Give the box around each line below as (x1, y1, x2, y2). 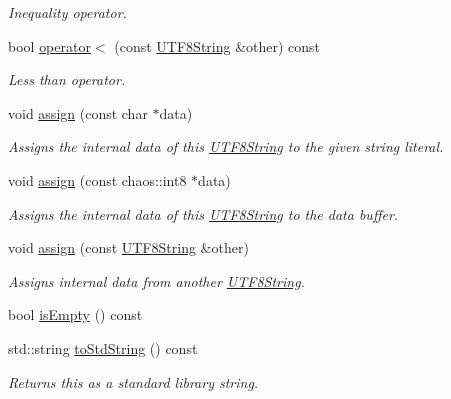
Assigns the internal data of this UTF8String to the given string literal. (8, 136, 444, 157)
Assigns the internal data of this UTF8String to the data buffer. (8, 203, 399, 224)
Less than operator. (8, 69, 126, 90)
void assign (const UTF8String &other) (8, 237, 249, 258)
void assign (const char (8, 102, 148, 123)
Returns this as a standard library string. (8, 371, 259, 392)
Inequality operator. (8, 2, 127, 22)
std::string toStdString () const (8, 337, 198, 358)
